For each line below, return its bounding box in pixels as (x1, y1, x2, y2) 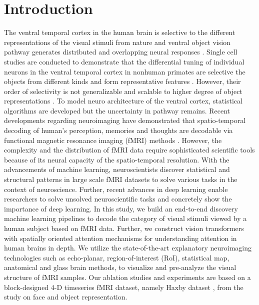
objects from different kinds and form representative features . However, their (4, 76, 241, 86)
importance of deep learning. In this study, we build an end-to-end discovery (4, 203, 238, 213)
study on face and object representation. (4, 291, 127, 302)
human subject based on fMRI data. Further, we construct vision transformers (4, 223, 244, 233)
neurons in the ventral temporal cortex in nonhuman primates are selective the (4, 66, 245, 76)
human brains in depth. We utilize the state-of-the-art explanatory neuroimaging (4, 242, 252, 253)
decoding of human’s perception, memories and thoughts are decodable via (4, 125, 233, 135)
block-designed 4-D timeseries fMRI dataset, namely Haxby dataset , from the (4, 281, 243, 292)
